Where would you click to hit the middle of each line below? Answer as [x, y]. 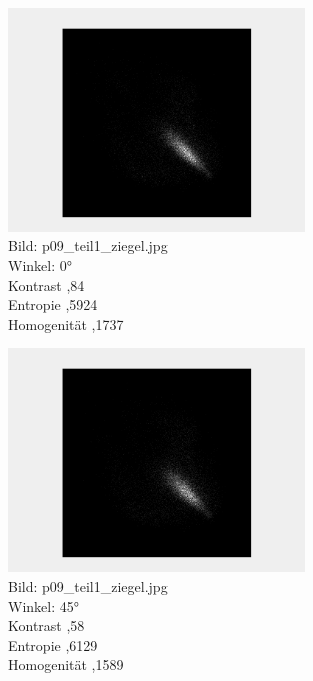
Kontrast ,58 [46, 625]
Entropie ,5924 [53, 304]
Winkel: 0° [40, 265]
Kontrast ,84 [46, 284]
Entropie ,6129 [53, 644]
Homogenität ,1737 [66, 323]
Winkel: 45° [43, 605]
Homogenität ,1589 [66, 664]
